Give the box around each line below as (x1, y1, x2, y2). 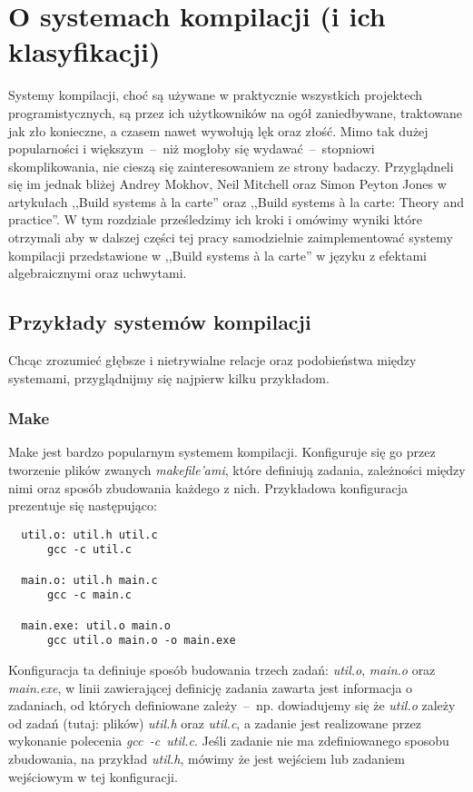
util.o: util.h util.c (21, 528, 158, 541)
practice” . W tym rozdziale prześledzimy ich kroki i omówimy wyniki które (8, 210, 423, 229)
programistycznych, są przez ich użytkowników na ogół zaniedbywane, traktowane (8, 103, 463, 122)
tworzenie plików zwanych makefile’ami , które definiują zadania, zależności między (8, 460, 466, 480)
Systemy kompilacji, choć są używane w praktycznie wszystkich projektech (8, 85, 423, 104)
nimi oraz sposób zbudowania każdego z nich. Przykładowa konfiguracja (8, 478, 408, 497)
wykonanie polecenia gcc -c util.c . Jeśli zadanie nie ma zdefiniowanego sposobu (8, 731, 449, 750)
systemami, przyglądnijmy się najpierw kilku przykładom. (8, 368, 330, 387)
